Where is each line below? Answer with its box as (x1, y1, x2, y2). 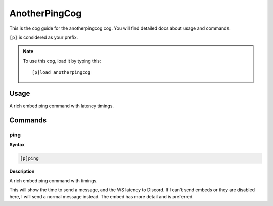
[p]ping (20, 156, 39, 161)
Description (9, 168, 35, 174)
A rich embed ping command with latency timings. (9, 102, 114, 109)
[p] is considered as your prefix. (9, 34, 78, 40)
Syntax (9, 142, 25, 148)
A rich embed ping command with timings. (9, 177, 98, 184)
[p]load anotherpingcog (32, 70, 91, 75)
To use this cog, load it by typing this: (23, 58, 101, 64)
